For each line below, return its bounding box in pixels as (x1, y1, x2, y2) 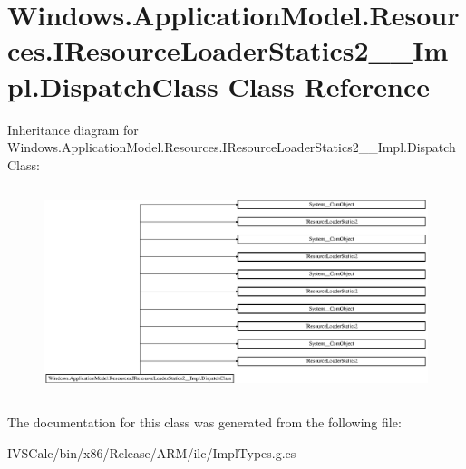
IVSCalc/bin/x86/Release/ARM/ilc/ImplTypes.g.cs (7, 443, 296, 462)
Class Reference (228, 67, 430, 104)
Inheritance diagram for (7, 120, 139, 139)
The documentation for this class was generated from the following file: (7, 413, 402, 432)
